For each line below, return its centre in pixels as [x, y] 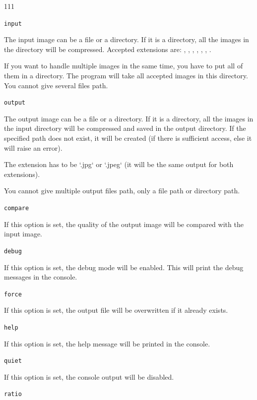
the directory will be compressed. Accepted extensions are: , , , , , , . [108, 49]
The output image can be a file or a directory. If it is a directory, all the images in [129, 118]
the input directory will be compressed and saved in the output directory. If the [125, 128]
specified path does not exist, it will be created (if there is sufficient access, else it [128, 138]
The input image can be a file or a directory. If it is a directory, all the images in [127, 39]
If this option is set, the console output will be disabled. [89, 376]
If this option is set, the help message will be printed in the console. [107, 343]
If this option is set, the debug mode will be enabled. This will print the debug [124, 267]
